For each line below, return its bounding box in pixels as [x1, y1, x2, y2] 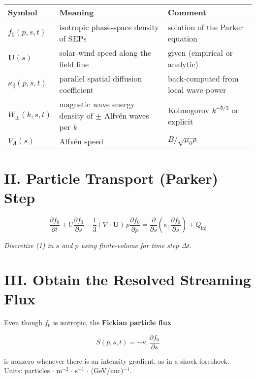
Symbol [8, 6, 37, 18]
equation [168, 33, 198, 44]
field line [59, 58, 89, 70]
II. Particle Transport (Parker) [4, 168, 219, 188]
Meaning [59, 6, 94, 18]
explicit [168, 115, 193, 127]
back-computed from [168, 73, 239, 84]
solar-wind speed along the [59, 47, 152, 58]
